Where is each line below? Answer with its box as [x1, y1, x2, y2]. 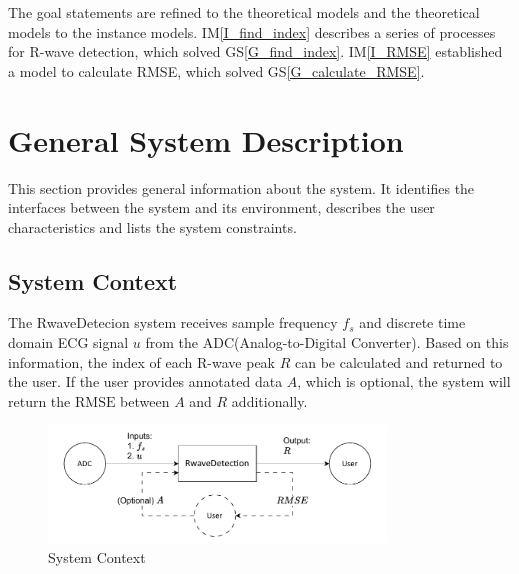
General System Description [8, 119, 404, 160]
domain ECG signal [8, 332, 129, 353]
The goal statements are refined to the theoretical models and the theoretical [8, 2, 480, 22]
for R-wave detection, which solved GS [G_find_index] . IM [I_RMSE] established [8, 41, 503, 62]
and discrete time [359, 312, 466, 333]
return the [8, 390, 71, 411]
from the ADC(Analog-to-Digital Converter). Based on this [145, 332, 509, 353]
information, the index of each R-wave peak [8, 351, 276, 372]
